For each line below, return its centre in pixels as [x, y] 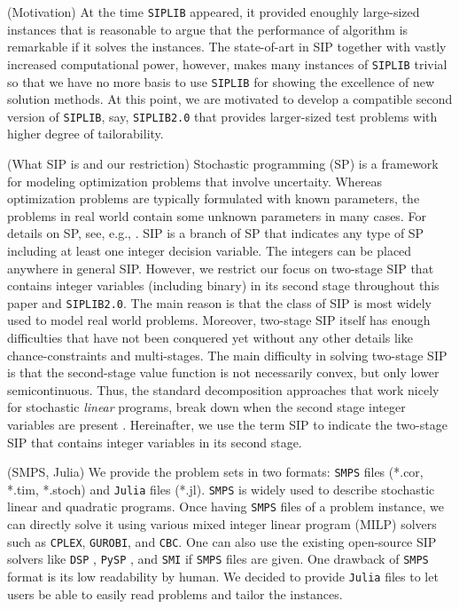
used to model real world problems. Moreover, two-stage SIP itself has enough [219, 320]
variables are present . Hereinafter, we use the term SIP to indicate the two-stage [227, 424]
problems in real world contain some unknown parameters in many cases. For [217, 215]
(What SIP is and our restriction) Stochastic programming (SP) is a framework [223, 163]
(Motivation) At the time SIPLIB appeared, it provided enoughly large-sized [214, 12]
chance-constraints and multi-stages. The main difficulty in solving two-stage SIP [227, 355]
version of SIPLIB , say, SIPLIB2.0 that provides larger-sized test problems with [222, 116]
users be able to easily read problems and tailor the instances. [175, 593]
